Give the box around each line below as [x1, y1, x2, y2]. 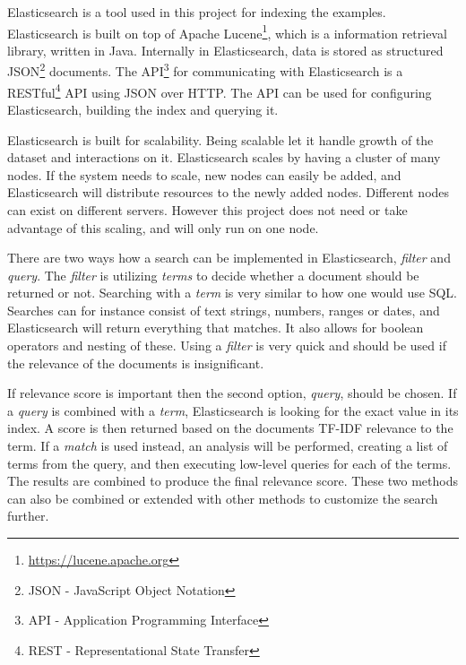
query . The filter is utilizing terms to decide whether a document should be [7, 265, 419, 284]
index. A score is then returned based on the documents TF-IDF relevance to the [7, 419, 453, 437]
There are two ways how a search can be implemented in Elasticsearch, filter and [7, 248, 451, 267]
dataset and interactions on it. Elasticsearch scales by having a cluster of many [7, 148, 441, 167]
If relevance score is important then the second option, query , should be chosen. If [7, 384, 457, 402]
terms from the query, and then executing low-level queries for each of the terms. [7, 453, 452, 472]
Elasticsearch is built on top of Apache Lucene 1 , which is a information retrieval [7, 21, 447, 42]
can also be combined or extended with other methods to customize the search [7, 488, 438, 507]
